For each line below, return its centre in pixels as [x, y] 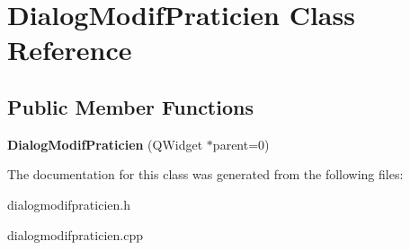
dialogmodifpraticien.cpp [75, 234]
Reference [70, 50]
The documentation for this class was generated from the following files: [205, 174]
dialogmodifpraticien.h [69, 204]
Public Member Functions [130, 106]
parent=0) [241, 144]
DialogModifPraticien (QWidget [105, 144]
